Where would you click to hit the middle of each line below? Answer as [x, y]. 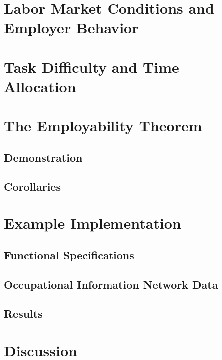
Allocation [40, 86]
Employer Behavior [71, 28]
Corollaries [32, 186]
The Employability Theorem [103, 125]
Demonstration [43, 157]
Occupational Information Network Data [111, 284]
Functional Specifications [69, 255]
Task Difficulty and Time [92, 67]
